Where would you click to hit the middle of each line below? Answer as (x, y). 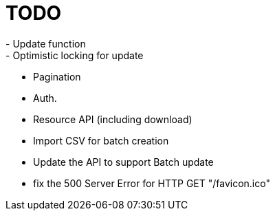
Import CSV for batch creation (101, 140)
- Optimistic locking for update (75, 55)
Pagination (57, 76)
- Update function (46, 43)
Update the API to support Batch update (123, 162)
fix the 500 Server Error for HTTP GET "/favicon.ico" (152, 183)
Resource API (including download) (113, 119)
